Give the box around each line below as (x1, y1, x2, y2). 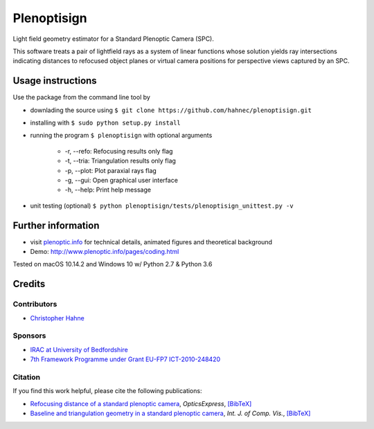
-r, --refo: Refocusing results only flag (64, 147, 173, 155)
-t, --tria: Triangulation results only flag (64, 156, 177, 165)
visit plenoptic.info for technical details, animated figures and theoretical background (30, 237, 273, 246)
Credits (12, 278, 46, 290)
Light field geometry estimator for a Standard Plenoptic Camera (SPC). (12, 35, 214, 43)
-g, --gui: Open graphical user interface (64, 176, 178, 184)
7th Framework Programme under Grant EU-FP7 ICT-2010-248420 (30, 355, 221, 363)
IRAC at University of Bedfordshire (30, 345, 128, 354)
